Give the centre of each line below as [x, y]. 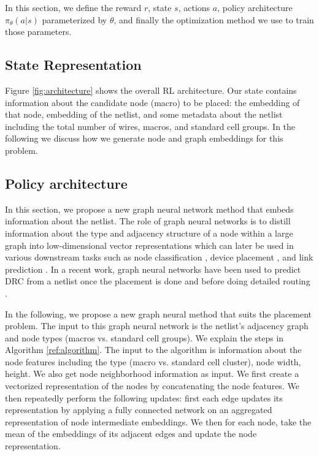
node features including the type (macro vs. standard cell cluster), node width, [153, 361]
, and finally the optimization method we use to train [214, 19]
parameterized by [75, 19]
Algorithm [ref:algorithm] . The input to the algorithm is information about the [153, 350]
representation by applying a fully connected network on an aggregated [139, 410]
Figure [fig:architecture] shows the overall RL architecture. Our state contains [151, 90]
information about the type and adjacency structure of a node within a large [149, 233]
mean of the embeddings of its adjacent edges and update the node [131, 434]
